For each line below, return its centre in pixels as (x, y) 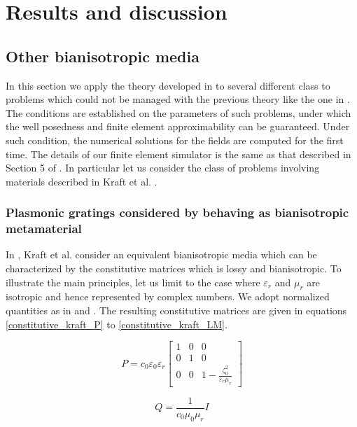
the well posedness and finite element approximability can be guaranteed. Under (178, 126)
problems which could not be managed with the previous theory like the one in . (178, 99)
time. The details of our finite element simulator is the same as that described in (178, 154)
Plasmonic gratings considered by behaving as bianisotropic (177, 212)
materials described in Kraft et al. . (82, 181)
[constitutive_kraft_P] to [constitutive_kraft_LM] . (117, 324)
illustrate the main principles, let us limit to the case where (133, 282)
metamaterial (44, 229)
